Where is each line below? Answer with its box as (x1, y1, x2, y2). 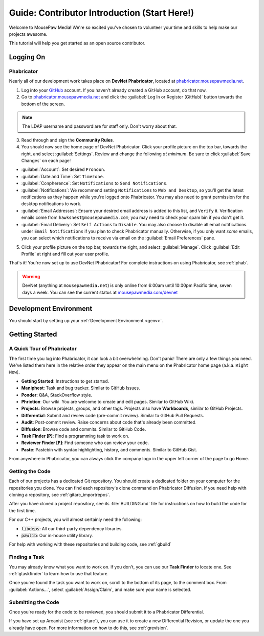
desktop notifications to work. (21, 201, 82, 207)
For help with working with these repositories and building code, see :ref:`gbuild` (9, 542, 172, 547)
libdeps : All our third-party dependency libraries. (21, 525, 123, 531)
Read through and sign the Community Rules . (21, 137, 114, 143)
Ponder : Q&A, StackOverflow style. (21, 392, 92, 398)
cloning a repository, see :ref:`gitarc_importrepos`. (9, 492, 110, 498)
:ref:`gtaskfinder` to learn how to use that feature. (9, 570, 109, 576)
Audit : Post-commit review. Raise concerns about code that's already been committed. (21, 419, 197, 425)
